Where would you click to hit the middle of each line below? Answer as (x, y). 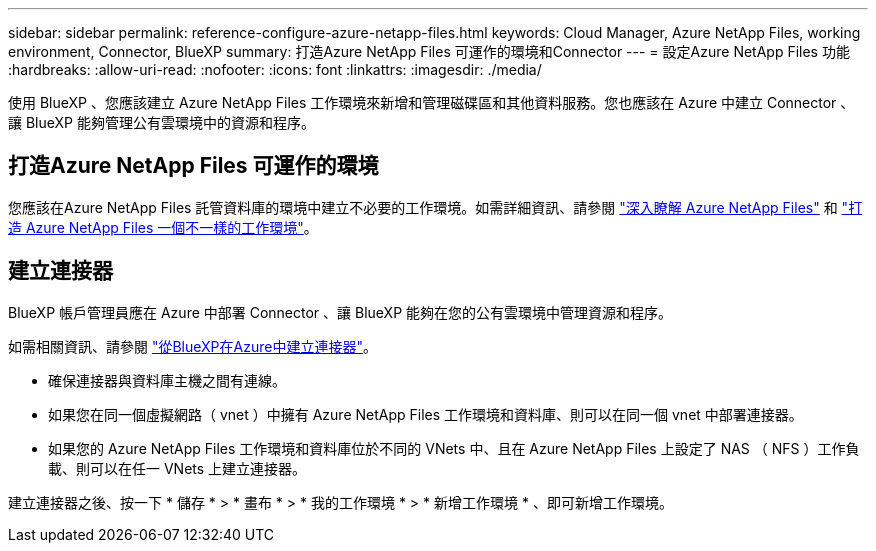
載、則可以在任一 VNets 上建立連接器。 (177, 468)
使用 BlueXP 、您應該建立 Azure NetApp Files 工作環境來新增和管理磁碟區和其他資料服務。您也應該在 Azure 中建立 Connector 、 (431, 102)
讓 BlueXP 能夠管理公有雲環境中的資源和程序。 (161, 122)
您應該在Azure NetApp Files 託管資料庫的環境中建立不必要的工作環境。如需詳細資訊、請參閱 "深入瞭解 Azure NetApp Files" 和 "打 (435, 207)
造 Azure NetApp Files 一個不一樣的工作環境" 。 (163, 227)
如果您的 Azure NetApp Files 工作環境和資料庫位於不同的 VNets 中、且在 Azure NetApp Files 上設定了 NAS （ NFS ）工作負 (454, 448)
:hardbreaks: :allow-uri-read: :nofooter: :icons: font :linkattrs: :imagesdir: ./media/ (275, 69)
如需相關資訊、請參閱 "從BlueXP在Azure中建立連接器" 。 (192, 346)
